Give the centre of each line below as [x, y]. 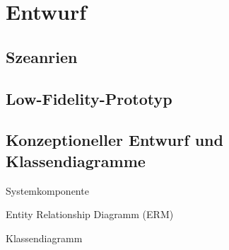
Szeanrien [42, 56]
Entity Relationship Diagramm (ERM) [90, 214]
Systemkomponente [47, 190]
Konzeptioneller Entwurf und [114, 140]
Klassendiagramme [76, 160]
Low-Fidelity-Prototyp [89, 98]
